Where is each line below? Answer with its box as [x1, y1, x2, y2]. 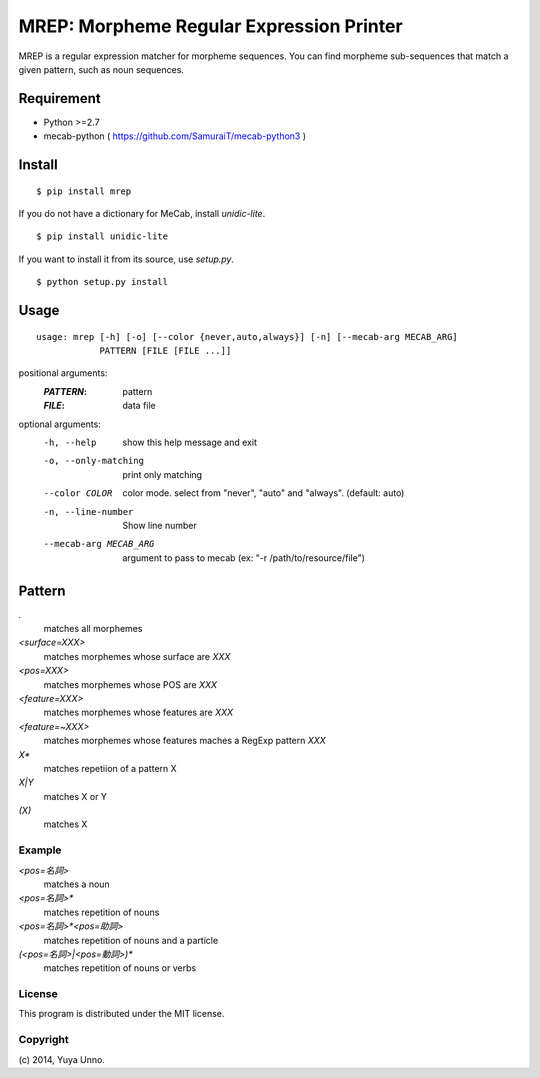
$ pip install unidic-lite [36, 231, 169, 242]
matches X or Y [43, 790, 107, 802]
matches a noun [43, 878, 110, 890]
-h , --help [43, 436, 97, 448]
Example [18, 843, 62, 857]
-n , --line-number [43, 506, 134, 517]
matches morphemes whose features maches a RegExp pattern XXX [43, 735, 327, 747]
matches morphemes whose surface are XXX [43, 650, 231, 662]
